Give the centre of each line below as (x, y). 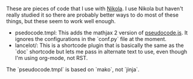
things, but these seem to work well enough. (61, 21)
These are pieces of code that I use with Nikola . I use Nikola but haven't (95, 9)
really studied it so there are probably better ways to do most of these (92, 15)
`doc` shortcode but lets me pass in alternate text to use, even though (101, 52)
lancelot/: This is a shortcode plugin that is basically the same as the (99, 45)
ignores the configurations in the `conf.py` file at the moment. (91, 39)
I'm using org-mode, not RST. (51, 58)
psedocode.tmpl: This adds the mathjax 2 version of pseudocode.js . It (101, 33)
